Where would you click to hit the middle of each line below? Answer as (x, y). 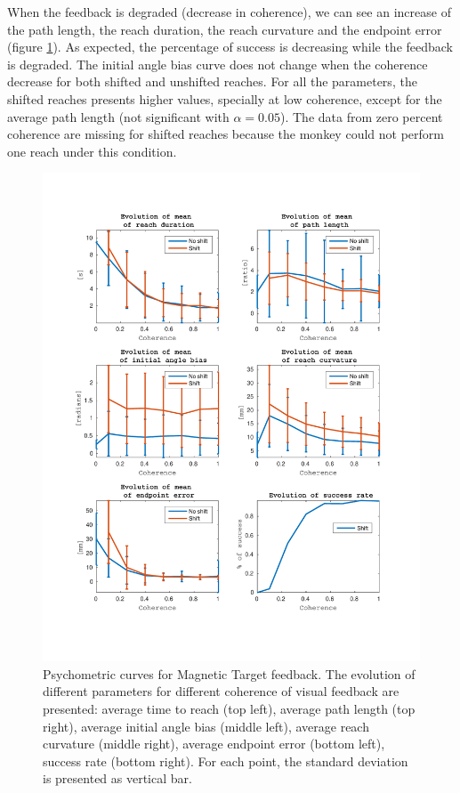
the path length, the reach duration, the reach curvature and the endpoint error (225, 29)
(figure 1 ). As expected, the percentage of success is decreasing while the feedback (230, 47)
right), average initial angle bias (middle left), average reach (206, 726)
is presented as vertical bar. (117, 778)
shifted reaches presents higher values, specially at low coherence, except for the (225, 98)
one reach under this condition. (92, 151)
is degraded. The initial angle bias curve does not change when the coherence (218, 64)
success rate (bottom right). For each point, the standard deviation (226, 761)
